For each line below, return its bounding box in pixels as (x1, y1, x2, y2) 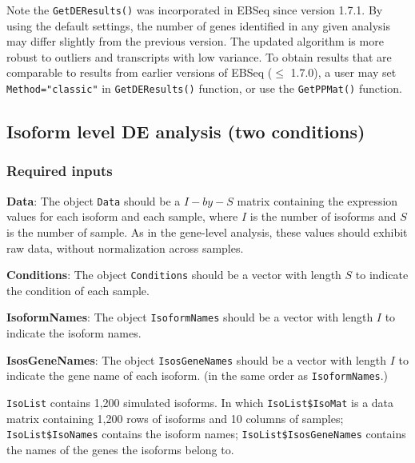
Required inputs (6, 161, 113, 181)
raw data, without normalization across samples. (6, 239, 244, 256)
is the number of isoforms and (249, 208, 397, 225)
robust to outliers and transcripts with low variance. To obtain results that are (6, 48, 392, 65)
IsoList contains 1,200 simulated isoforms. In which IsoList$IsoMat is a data (6, 393, 394, 410)
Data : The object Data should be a (6, 192, 181, 209)
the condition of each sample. (6, 281, 150, 298)
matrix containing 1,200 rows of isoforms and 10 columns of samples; (6, 409, 344, 426)
